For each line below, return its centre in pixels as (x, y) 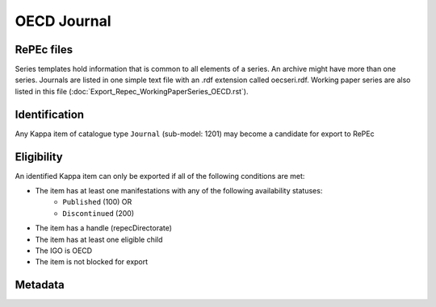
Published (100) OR (97, 202)
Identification (50, 114)
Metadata (40, 285)
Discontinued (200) (99, 213)
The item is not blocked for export (92, 262)
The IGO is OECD (64, 251)
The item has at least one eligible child (99, 239)
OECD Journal (63, 21)
